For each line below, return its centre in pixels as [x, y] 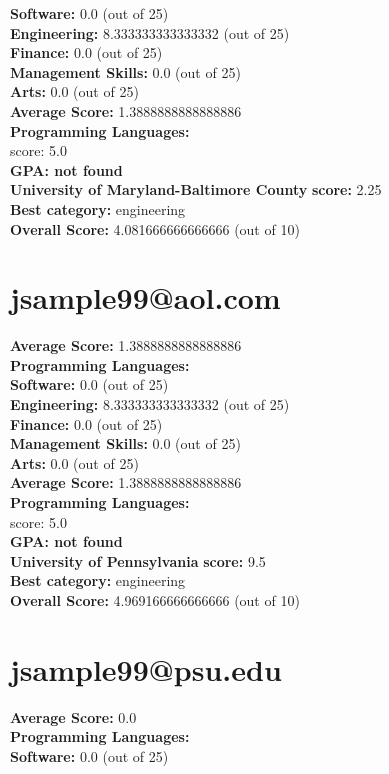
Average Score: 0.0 [73, 716]
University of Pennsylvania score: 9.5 [138, 560]
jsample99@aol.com [145, 297]
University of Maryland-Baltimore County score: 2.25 [196, 189]
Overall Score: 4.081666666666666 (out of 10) [155, 228]
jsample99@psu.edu [146, 668]
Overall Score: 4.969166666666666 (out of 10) [155, 599]
